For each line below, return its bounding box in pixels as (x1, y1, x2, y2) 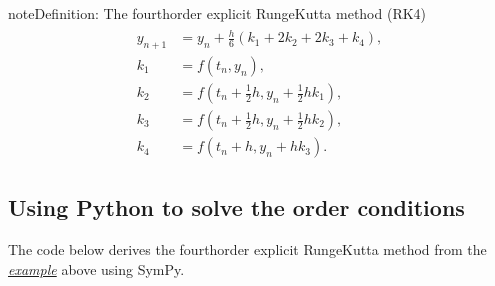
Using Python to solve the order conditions (8, 192, 465, 223)
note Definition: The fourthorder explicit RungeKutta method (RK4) (8, 3, 427, 23)
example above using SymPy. (8, 258, 185, 279)
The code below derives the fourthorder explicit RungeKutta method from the (8, 239, 487, 260)
